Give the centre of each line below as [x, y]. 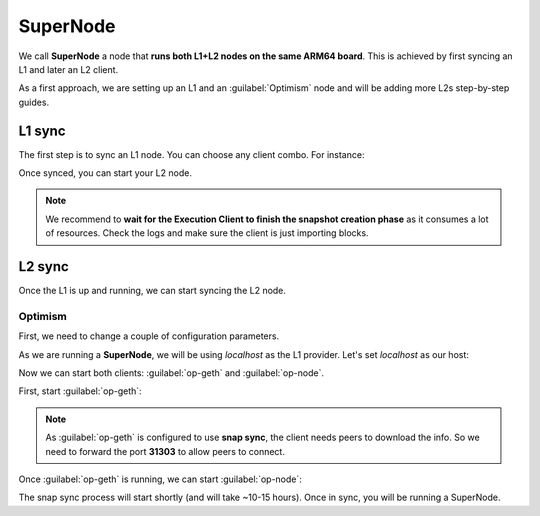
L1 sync [42, 130]
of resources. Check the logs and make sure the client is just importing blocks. [207, 233]
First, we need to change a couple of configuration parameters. [149, 336]
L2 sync [43, 266]
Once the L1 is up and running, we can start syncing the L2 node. [152, 291]
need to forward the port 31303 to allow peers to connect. [165, 451]
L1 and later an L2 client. [68, 69]
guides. [34, 102]
